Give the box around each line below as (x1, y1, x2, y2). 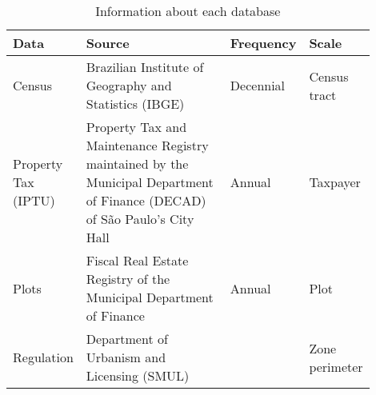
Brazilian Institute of (86, 58, 204, 76)
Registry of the (86, 269, 170, 288)
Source (86, 34, 130, 52)
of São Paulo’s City (86, 209, 194, 228)
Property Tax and (86, 118, 187, 136)
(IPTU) (13, 191, 55, 209)
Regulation (13, 348, 74, 366)
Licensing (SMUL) (86, 366, 190, 385)
